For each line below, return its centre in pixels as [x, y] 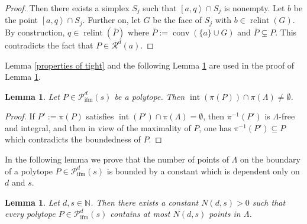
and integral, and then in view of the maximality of [98, 127]
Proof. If [20, 116]
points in [225, 214]
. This [286, 32]
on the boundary [270, 159]
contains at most [140, 214]
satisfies [100, 116]
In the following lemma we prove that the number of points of [117, 159]
